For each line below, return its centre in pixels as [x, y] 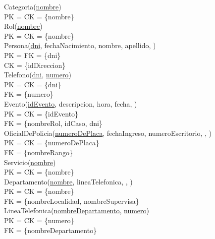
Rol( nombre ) [23, 26]
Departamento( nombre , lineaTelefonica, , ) [68, 181]
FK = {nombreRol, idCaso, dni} [53, 123]
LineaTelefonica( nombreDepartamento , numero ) [77, 210]
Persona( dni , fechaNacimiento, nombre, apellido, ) [80, 45]
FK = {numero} [29, 94]
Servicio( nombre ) [30, 162]
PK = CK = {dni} [33, 84]
